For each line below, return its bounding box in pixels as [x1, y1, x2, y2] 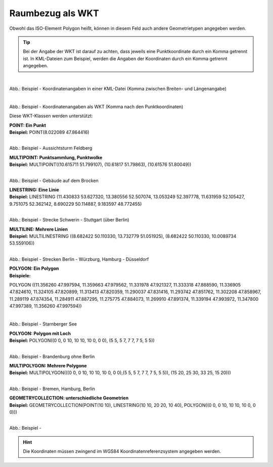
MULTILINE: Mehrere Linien [9, 226, 68, 232]
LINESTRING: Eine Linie [9, 187, 59, 193]
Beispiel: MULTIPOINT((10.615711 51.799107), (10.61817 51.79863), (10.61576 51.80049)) [9, 162, 192, 168]
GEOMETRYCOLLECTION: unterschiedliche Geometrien [9, 395, 129, 401]
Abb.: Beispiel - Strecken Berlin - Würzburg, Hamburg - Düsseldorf [9, 256, 149, 262]
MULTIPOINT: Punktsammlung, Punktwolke [9, 154, 103, 160]
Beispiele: [9, 272, 31, 278]
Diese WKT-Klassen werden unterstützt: [9, 113, 93, 119]
